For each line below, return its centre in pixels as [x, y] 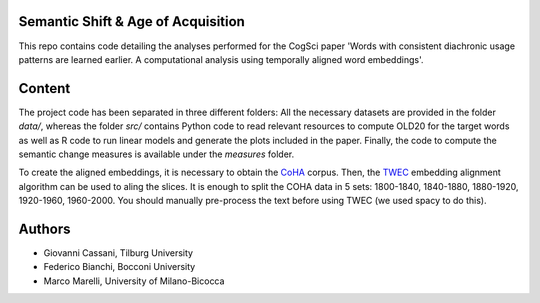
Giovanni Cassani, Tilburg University [118, 253]
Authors [44, 228]
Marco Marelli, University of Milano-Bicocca [134, 281]
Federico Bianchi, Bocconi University [119, 267]
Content [44, 88]
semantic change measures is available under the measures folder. [156, 154]
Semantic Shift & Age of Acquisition [131, 21]
